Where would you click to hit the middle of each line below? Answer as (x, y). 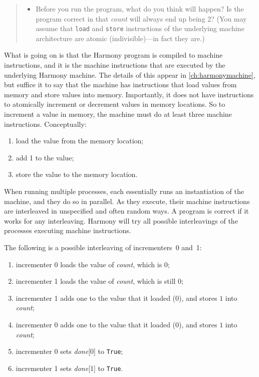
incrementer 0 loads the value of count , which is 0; (93, 264)
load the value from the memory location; (80, 141)
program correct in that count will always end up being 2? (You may (141, 18)
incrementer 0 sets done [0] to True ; (69, 351)
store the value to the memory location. (77, 174)
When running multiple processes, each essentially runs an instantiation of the (124, 191)
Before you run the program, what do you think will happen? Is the (140, 9)
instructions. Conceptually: (45, 124)
